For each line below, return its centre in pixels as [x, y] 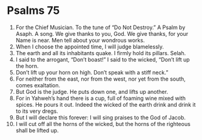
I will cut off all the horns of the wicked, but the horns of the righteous [103, 124]
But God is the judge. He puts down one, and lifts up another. [92, 92]
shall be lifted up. [37, 130]
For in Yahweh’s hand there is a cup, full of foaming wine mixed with [100, 98]
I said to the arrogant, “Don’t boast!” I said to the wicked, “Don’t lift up [103, 59]
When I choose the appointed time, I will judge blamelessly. [90, 47]
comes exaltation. [38, 85]
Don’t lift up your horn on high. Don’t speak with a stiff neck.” [92, 72]
